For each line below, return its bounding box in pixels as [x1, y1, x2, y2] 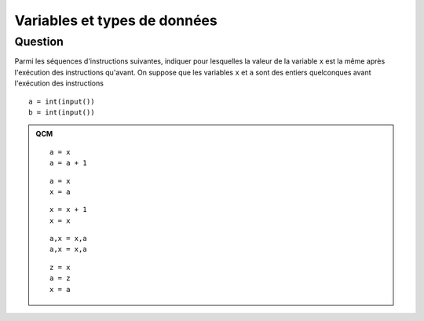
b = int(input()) [28, 108, 95, 117]
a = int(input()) [28, 97, 95, 106]
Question [14, 35, 64, 49]
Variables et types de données [14, 12, 217, 29]
